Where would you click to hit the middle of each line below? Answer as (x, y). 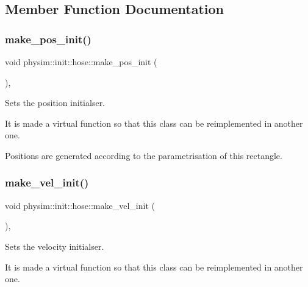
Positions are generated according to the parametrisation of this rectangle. (144, 155)
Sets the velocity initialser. (55, 246)
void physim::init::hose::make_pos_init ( (81, 62)
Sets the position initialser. (55, 103)
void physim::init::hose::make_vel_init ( (80, 205)
